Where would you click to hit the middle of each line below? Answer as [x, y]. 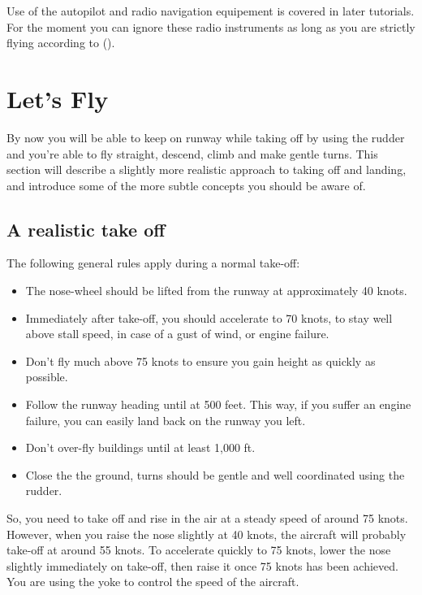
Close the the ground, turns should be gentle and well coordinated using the [215, 474]
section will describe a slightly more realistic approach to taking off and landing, [207, 169]
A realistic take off [86, 229]
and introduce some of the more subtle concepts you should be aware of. [186, 185]
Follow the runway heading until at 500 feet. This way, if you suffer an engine [218, 404]
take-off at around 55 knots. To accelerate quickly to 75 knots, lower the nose [199, 550]
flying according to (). [61, 43]
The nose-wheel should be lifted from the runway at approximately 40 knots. [216, 291]
